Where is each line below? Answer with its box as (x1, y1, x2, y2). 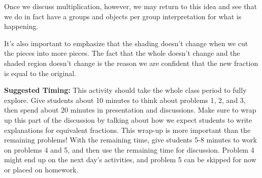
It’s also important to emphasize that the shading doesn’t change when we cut (4, 38, 248, 48)
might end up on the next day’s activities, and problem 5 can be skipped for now (4, 154, 256, 165)
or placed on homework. (4, 164, 79, 174)
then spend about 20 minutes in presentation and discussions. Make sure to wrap (4, 104, 256, 115)
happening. (4, 21, 39, 31)
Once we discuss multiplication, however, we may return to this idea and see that (4, 1, 257, 11)
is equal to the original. (4, 67, 77, 78)
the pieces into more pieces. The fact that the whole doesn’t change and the (4, 48, 240, 58)
